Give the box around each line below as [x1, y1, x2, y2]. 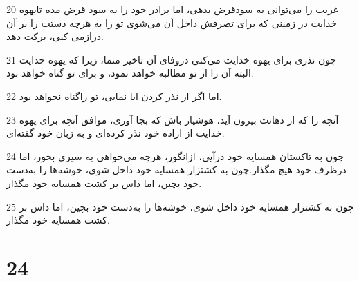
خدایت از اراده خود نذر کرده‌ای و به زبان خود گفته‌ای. [6, 126, 225, 140]
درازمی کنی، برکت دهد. [6, 29, 104, 43]
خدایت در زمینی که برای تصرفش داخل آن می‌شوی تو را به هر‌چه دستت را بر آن [6, 15, 337, 30]
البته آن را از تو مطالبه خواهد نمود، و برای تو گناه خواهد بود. [6, 66, 254, 80]
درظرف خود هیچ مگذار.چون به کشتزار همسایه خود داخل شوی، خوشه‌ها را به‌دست [6, 162, 347, 177]
